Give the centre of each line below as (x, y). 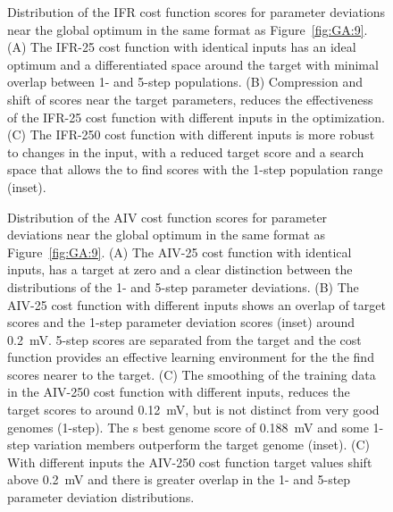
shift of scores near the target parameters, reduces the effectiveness (190, 99)
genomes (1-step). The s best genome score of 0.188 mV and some (188, 427)
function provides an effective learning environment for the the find (191, 357)
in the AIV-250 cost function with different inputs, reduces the (179, 392)
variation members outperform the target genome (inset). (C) (202, 445)
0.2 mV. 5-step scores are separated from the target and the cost (184, 339)
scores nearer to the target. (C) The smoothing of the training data (192, 374)
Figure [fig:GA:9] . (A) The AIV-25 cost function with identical (180, 252)
